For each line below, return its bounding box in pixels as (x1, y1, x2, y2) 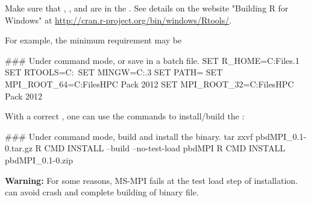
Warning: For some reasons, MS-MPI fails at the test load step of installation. (5, 174, 298, 186)
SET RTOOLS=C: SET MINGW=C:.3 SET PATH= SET (5, 66, 223, 78)
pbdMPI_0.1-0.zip (5, 153, 74, 166)
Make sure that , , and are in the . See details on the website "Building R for (5, 2, 289, 14)
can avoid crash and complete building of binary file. (5, 186, 199, 198)
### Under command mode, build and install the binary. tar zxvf (5, 130, 253, 142)
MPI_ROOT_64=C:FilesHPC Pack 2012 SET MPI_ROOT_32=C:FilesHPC (5, 77, 294, 90)
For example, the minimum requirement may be (5, 34, 182, 46)
